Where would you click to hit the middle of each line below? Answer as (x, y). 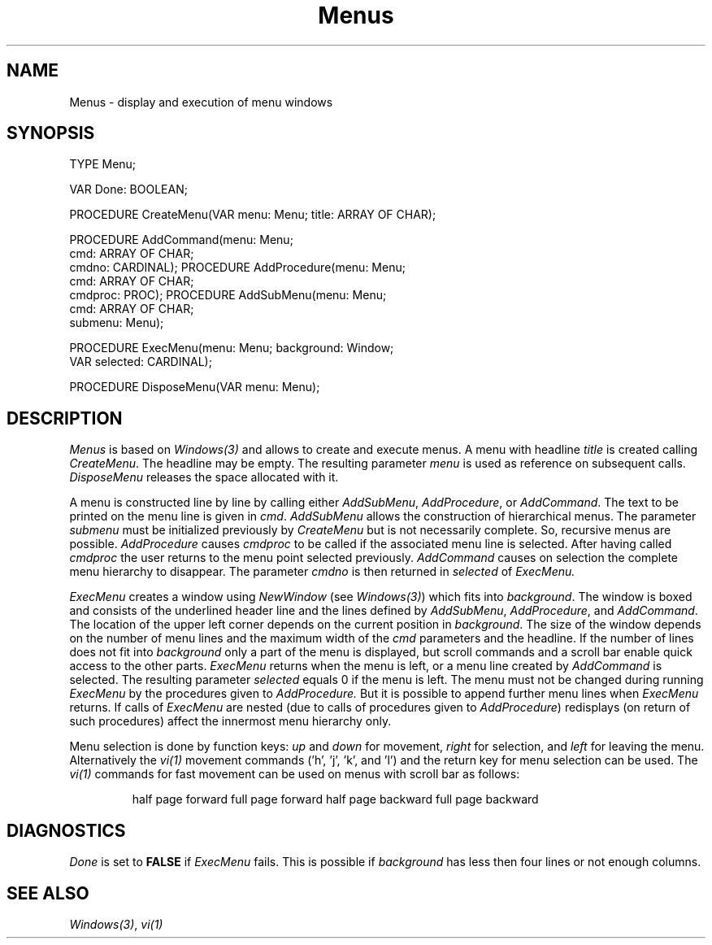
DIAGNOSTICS (66, 830)
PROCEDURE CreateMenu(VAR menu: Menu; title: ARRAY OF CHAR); (253, 215)
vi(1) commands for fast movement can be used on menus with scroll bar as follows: (295, 774)
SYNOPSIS (51, 133)
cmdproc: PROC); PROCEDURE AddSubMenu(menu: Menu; (228, 295)
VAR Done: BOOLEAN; (128, 189)
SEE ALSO (48, 893)
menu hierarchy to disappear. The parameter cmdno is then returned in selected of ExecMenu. (322, 572)
